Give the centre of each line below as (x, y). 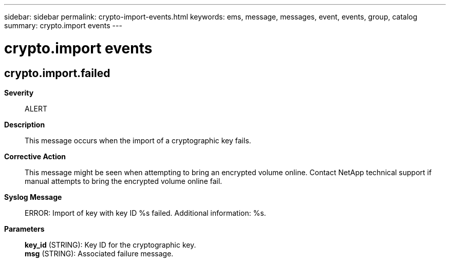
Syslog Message (33, 197)
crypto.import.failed (57, 73)
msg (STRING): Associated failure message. (99, 253)
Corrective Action (35, 156)
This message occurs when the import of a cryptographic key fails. (138, 140)
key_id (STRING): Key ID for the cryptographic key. (110, 245)
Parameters (24, 229)
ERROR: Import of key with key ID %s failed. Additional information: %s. (145, 213)
